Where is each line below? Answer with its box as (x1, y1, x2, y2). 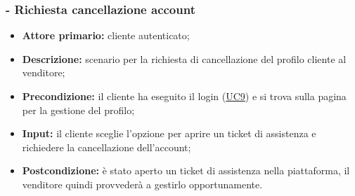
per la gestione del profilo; (22, 102, 135, 117)
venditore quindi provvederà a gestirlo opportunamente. (22, 176, 263, 191)
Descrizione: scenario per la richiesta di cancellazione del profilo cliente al (22, 51, 347, 66)
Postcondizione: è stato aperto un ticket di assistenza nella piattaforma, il (22, 163, 350, 178)
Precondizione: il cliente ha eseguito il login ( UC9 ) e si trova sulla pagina (22, 89, 347, 103)
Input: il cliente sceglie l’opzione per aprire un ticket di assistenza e (22, 126, 316, 141)
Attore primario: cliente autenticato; (22, 28, 190, 43)
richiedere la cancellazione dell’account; (22, 139, 191, 154)
